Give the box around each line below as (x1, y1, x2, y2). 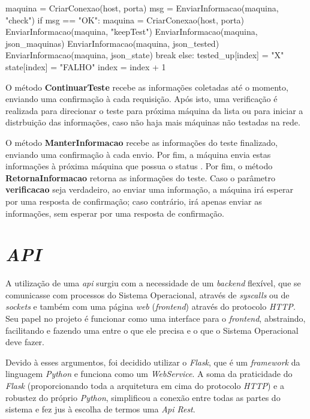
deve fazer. (5, 336, 44, 348)
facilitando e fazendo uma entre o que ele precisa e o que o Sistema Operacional (5, 324, 299, 336)
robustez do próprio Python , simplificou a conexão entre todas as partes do (5, 391, 281, 403)
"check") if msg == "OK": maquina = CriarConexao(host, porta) (5, 13, 245, 26)
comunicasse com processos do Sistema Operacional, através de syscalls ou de (5, 288, 290, 301)
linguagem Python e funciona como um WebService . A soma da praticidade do (5, 367, 293, 380)
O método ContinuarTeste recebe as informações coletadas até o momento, (5, 80, 288, 93)
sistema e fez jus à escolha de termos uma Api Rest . (5, 403, 195, 415)
